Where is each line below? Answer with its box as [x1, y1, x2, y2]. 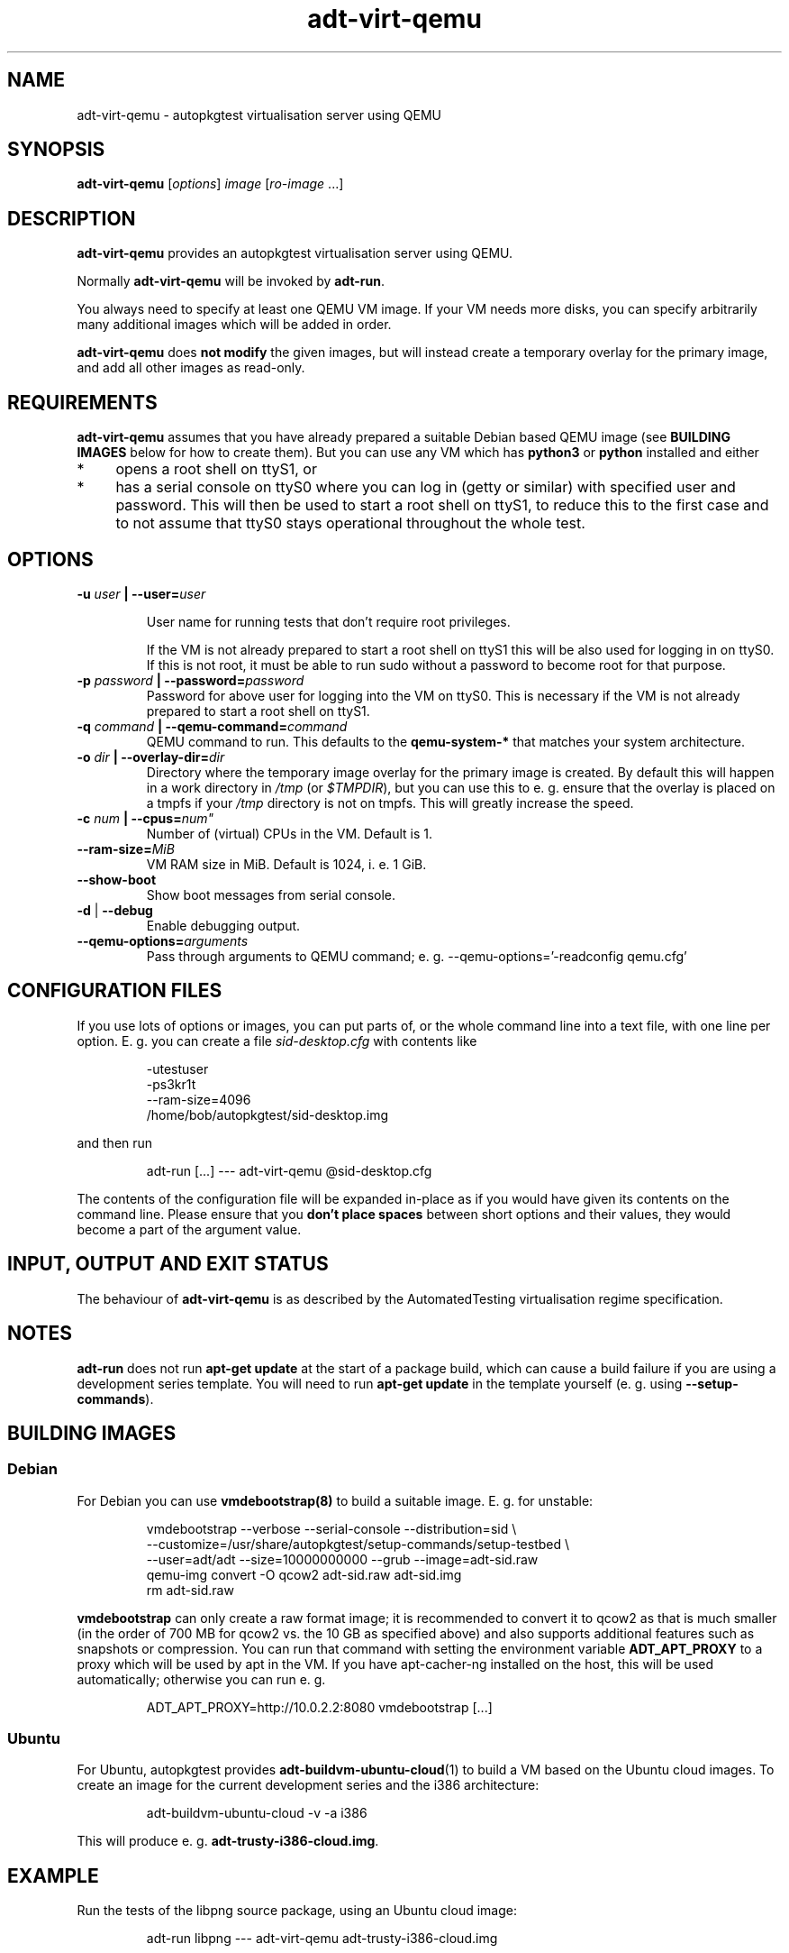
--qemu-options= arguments [77, 932, 249, 949]
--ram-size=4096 [146, 1091, 251, 1107]
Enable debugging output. [146, 917, 301, 933]
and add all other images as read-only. [77, 360, 305, 376]
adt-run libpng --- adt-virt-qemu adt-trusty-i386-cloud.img [146, 1930, 498, 1947]
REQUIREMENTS [7, 390, 158, 414]
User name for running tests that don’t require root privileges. [146, 613, 511, 629]
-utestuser [146, 1060, 209, 1077]
